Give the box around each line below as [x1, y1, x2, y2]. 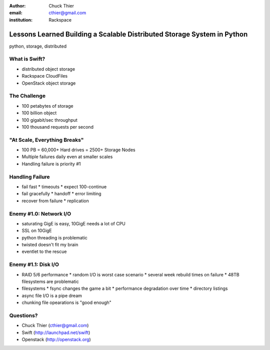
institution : [9, 17, 33, 23]
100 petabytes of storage [21, 103, 73, 109]
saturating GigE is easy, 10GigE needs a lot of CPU [21, 220, 126, 226]
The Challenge [9, 93, 46, 100]
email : [9, 10, 22, 16]
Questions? [9, 312, 38, 319]
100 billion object [21, 110, 57, 116]
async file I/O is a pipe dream [21, 292, 82, 298]
